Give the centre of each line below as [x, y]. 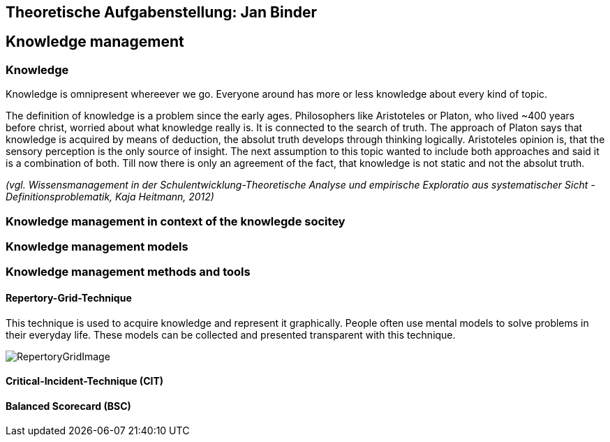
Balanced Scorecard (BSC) [68, 406]
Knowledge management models [97, 246]
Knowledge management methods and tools [128, 272]
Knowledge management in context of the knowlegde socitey [176, 221]
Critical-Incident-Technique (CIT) [85, 381]
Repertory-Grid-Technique [69, 297]
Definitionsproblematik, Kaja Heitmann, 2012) [110, 197]
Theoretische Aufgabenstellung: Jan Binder [162, 12]
